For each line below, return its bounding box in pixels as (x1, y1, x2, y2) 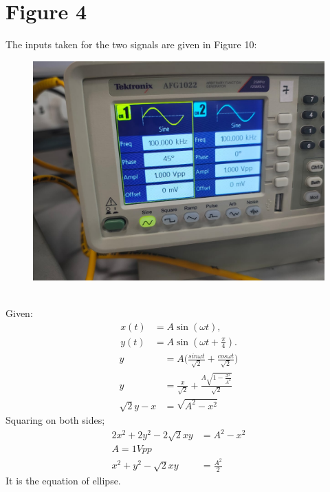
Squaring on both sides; (5, 413, 105, 427)
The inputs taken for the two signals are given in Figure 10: (5, 37, 257, 52)
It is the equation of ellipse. (5, 473, 121, 488)
